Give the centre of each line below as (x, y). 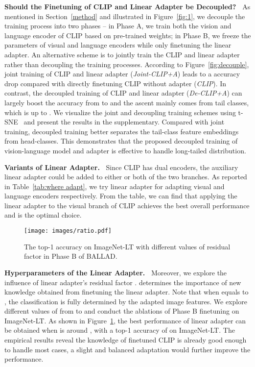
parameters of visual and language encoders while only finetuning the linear (118, 45)
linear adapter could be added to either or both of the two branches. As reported (126, 177)
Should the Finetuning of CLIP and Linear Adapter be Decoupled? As (127, 6)
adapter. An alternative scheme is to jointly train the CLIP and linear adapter (122, 54)
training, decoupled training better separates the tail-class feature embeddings (122, 131)
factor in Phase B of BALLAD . (71, 256)
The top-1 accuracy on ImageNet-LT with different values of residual (127, 246)
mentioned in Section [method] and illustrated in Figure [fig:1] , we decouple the (125, 16)
